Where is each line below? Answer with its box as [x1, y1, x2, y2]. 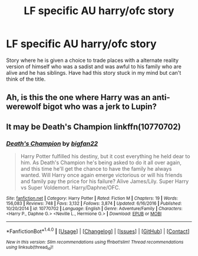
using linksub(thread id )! [6, 244, 54, 251]
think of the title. [6, 75, 46, 82]
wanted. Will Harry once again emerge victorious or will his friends [20, 172, 183, 179]
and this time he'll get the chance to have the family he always [20, 165, 172, 172]
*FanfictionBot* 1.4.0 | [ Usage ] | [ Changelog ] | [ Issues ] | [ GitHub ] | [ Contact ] [6, 227, 190, 235]
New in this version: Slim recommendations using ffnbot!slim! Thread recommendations [6, 239, 184, 245]
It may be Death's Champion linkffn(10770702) [6, 122, 181, 132]
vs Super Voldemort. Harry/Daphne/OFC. [20, 184, 121, 191]
